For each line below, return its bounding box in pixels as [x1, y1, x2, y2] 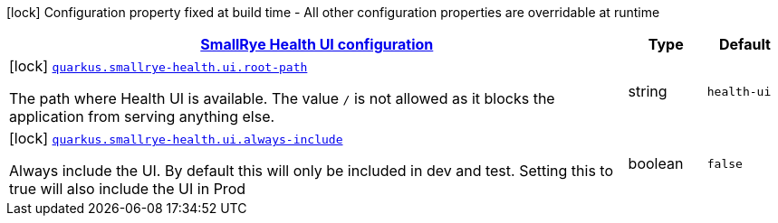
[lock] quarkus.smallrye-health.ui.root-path [9, 57, 308, 75]
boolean [628, 154, 684, 172]
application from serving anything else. [9, 107, 275, 125]
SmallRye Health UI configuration [200, 35, 434, 53]
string [628, 82, 668, 100]
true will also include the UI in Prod [9, 180, 246, 198]
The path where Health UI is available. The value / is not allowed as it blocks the [9, 89, 555, 107]
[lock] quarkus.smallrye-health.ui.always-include [9, 129, 343, 147]
